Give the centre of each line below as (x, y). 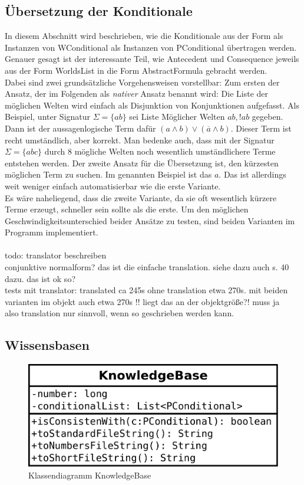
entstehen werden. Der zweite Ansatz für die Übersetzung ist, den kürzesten (142, 163)
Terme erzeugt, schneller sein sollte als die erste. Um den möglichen (127, 209)
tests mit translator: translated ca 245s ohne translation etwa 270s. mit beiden (146, 290)
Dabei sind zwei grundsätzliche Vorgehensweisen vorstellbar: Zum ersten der (142, 82)
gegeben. (267, 117)
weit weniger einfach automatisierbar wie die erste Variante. (113, 186)
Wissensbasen (47, 345)
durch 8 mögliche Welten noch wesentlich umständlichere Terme (160, 151)
